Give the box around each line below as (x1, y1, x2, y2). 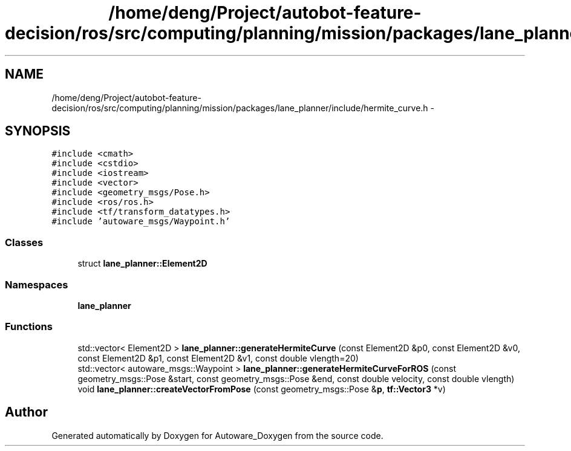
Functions (5, 320, 53, 333)
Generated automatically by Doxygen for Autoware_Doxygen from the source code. (51, 430, 383, 441)
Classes (5, 236, 44, 248)
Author (5, 404, 48, 420)
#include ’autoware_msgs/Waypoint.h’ (51, 216, 230, 227)
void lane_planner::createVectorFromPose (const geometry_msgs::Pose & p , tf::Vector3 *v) (77, 383, 446, 394)
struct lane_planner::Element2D (77, 258, 207, 269)
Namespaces (5, 278, 68, 291)
